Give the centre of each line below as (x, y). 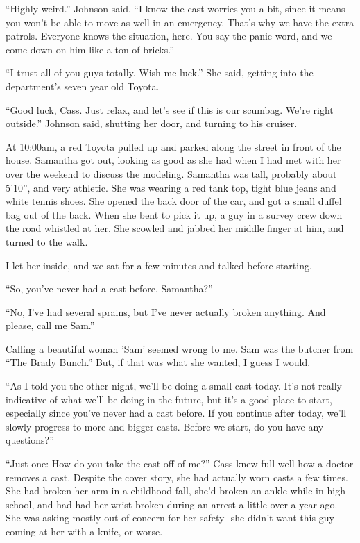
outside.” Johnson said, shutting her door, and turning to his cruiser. (152, 123)
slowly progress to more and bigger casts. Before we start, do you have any (165, 426)
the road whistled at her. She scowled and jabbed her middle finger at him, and (175, 228)
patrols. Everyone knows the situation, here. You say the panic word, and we (169, 36)
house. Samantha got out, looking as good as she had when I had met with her (173, 160)
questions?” (30, 440)
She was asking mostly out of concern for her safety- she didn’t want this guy (170, 518)
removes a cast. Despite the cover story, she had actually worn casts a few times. (177, 477)
